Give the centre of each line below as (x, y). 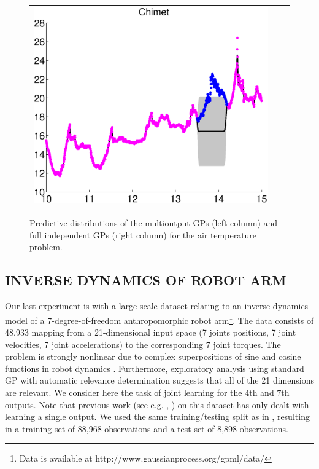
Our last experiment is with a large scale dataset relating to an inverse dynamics (157, 306)
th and (262, 392)
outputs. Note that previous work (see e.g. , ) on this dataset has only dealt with (157, 404)
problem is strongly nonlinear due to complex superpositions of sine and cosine (153, 356)
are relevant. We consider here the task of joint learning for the (124, 392)
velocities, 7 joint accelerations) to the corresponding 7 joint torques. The (143, 344)
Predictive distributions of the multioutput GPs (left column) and (154, 223)
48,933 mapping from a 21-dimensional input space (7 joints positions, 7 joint (151, 332)
